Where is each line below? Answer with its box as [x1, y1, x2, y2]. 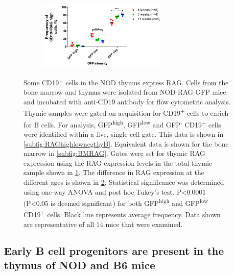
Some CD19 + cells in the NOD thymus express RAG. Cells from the [23, 76, 229, 87]
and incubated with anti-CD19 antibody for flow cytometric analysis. [23, 96, 231, 106]
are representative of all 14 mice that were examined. [23, 219, 183, 229]
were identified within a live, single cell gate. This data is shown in [23, 128, 224, 139]
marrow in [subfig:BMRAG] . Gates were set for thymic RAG [23, 148, 206, 158]
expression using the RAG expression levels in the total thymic [23, 157, 212, 168]
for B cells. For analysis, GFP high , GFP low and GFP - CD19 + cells [23, 118, 221, 129]
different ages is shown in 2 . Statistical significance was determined [23, 176, 224, 187]
